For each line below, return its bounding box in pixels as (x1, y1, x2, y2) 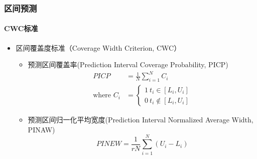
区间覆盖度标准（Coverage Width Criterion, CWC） (16, 42, 181, 53)
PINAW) (28, 124, 55, 134)
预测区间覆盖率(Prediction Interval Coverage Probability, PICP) (28, 59, 228, 70)
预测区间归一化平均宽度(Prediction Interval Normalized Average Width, (28, 114, 253, 125)
